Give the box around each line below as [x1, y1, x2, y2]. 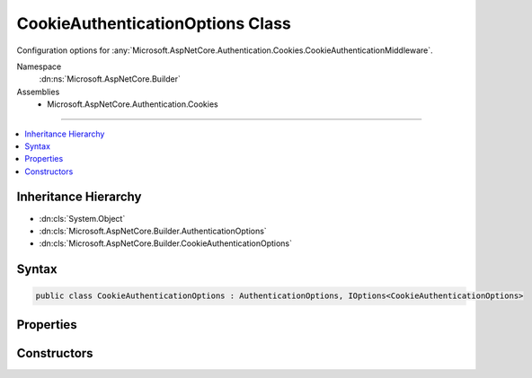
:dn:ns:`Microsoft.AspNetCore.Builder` [39, 74, 182, 84]
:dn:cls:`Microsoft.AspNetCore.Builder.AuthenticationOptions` [39, 225, 267, 236]
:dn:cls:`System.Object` [39, 213, 126, 224]
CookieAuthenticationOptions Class [16, 13, 292, 33]
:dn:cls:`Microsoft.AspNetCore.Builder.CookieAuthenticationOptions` [39, 238, 292, 249]
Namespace [16, 61, 62, 72]
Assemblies [16, 86, 60, 97]
